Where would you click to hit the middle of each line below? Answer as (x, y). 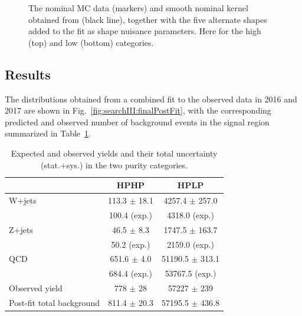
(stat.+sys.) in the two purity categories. (114, 164)
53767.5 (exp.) (191, 273)
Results (28, 74)
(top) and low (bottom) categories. (91, 42)
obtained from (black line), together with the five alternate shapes (148, 19)
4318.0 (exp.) (191, 214)
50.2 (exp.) (131, 244)
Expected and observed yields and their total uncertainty (114, 153)
